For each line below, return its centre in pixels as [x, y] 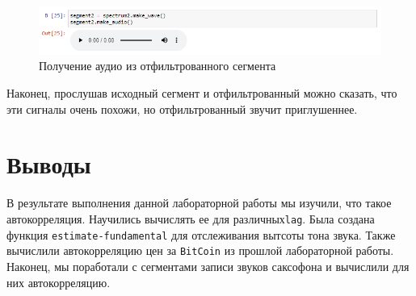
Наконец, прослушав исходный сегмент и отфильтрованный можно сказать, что [202, 93]
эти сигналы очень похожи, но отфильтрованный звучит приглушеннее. [182, 108]
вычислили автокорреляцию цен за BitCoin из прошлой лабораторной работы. [200, 250]
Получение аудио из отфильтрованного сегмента [158, 66]
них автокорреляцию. [59, 282]
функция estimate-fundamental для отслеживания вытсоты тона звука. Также [201, 234]
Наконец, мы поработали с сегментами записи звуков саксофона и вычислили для [208, 266]
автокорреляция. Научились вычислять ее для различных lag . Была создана [191, 218]
